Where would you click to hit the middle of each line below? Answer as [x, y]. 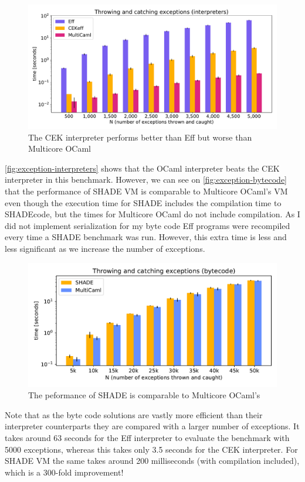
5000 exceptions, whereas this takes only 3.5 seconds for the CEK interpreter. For [151, 449]
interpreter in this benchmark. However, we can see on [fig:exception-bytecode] [146, 180]
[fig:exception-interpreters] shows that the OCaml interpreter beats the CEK [142, 168]
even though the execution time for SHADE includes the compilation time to [143, 202]
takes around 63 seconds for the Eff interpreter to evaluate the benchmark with [147, 437]
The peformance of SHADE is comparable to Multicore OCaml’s [144, 395]
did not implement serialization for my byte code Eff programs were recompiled [148, 225]
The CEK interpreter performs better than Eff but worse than [140, 137]
